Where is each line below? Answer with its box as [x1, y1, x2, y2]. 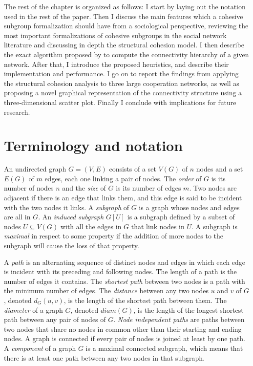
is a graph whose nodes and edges [139, 202, 240, 212]
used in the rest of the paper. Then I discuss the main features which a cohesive [4, 11, 243, 21]
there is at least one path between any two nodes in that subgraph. [4, 352, 205, 363]
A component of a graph [4, 343, 76, 353]
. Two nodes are [189, 183, 237, 193]
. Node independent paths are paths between [113, 314, 245, 324]
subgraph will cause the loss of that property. [4, 240, 139, 250]
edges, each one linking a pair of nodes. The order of [44, 173, 202, 183]
